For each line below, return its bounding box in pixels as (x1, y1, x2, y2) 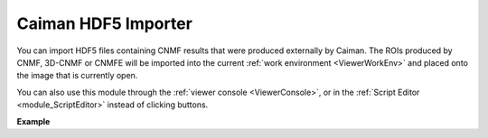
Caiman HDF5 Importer (16, 14, 193, 33)
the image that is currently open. (16, 70, 138, 81)
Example (16, 115, 51, 126)
